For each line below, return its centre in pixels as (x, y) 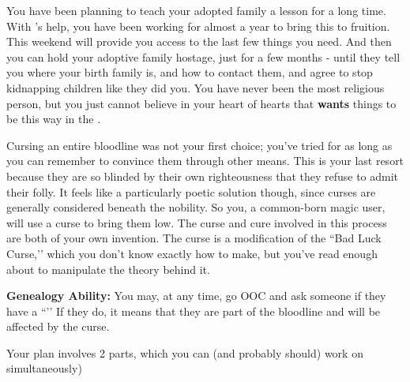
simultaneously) (44, 368)
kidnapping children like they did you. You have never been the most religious (196, 87)
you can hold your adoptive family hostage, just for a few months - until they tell (203, 56)
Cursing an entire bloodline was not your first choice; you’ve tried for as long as (199, 145)
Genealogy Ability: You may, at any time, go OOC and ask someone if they (196, 296)
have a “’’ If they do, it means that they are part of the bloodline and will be (194, 311)
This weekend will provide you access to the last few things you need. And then (199, 41)
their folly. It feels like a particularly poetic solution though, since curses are (191, 191)
